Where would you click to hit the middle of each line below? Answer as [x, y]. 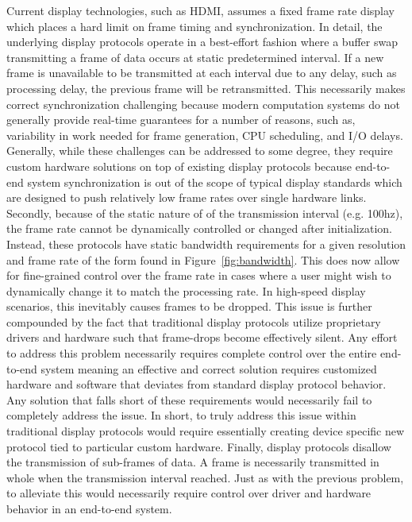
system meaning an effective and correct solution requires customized [209, 368]
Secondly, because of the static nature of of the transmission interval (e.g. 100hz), [205, 213]
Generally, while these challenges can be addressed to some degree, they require [200, 151]
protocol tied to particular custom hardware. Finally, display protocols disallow [199, 446]
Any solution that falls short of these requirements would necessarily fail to [189, 399]
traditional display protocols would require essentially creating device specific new [206, 431]
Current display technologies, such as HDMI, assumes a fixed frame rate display [200, 10]
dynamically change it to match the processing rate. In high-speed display [186, 290]
